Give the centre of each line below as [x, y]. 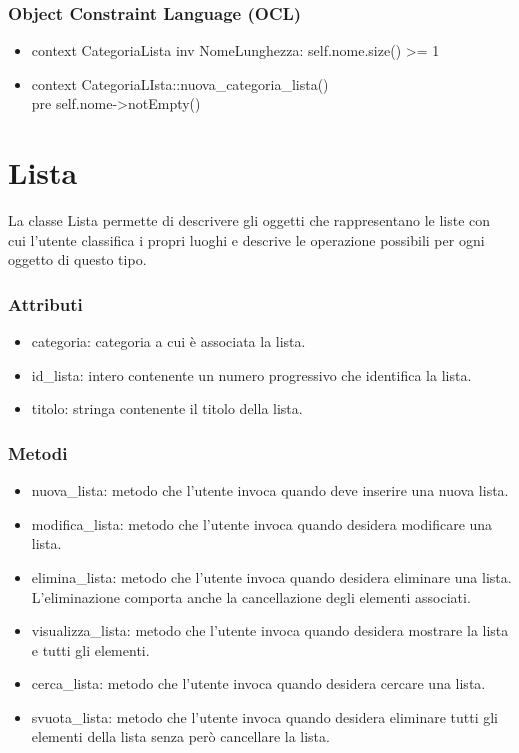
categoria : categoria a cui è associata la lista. [168, 341]
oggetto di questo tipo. [77, 259]
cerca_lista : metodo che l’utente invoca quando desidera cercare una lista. [258, 683]
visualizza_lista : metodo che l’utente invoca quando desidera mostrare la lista [270, 630]
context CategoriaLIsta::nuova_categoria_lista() [180, 83]
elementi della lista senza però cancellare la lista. [180, 736]
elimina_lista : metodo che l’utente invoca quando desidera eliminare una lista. [271, 576]
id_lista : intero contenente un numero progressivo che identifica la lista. [251, 374]
